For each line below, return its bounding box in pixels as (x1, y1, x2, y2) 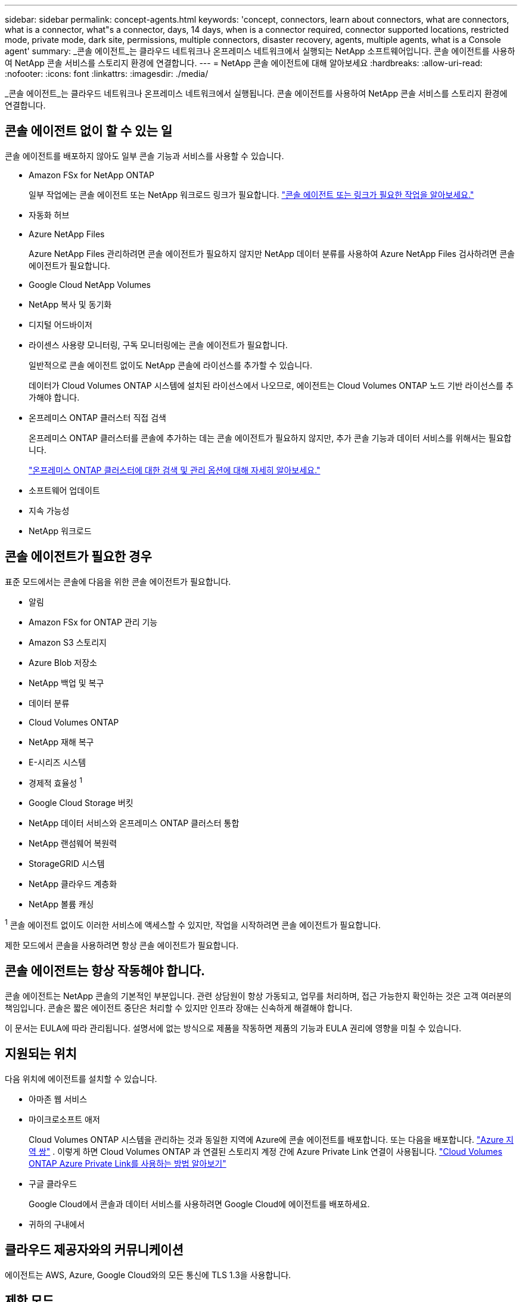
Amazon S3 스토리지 (29, 637, 107, 647)
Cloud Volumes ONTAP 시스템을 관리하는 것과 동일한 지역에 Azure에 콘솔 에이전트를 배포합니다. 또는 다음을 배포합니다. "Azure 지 (29, 1134, 514, 1145)
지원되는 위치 (5, 1046, 77, 1062)
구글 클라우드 (29, 1178, 77, 1189)
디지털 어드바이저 (29, 319, 92, 330)
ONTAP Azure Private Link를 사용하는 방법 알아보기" (29, 1158, 226, 1168)
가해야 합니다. (29, 392, 80, 402)
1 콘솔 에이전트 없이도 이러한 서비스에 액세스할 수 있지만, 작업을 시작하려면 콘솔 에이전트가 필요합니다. (5, 918, 381, 930)
